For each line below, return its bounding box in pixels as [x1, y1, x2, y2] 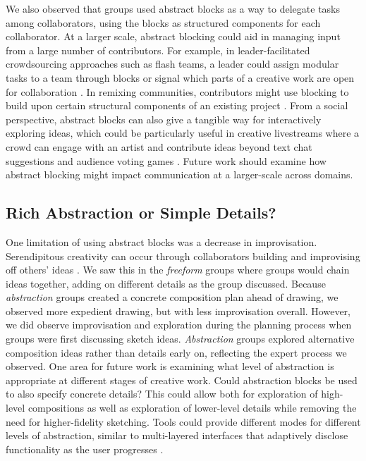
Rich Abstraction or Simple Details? [6, 202, 276, 223]
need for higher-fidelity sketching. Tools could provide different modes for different [6, 414, 361, 429]
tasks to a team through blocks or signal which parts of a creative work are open [6, 70, 355, 85]
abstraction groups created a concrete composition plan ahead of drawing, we [6, 290, 338, 305]
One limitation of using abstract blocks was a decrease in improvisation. [6, 234, 317, 249]
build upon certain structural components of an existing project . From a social [6, 98, 348, 113]
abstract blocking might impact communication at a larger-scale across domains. [6, 167, 353, 182]
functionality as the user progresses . [6, 441, 164, 456]
